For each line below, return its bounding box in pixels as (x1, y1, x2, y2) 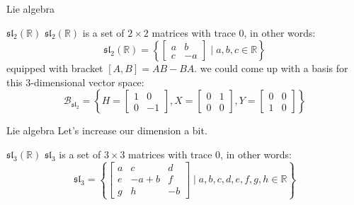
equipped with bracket (6, 61, 103, 76)
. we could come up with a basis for (194, 61, 348, 76)
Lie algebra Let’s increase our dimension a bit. (6, 123, 207, 138)
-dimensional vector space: (30, 74, 144, 89)
